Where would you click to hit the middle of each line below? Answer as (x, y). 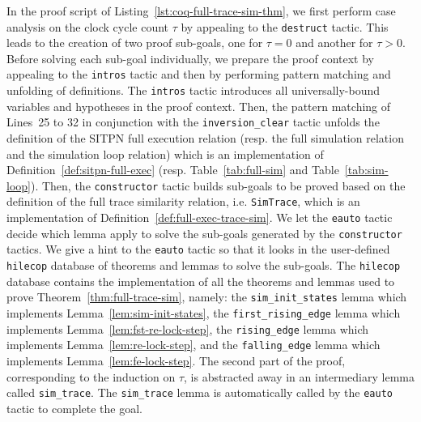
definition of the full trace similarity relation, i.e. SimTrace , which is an (183, 201)
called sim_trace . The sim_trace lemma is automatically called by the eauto (200, 392)
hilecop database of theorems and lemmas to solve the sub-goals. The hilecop (204, 265)
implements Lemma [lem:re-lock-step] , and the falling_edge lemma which (193, 345)
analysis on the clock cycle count (88, 26)
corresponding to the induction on (91, 376)
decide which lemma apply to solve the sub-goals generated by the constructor (204, 233)
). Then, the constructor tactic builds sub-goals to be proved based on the (218, 185)
